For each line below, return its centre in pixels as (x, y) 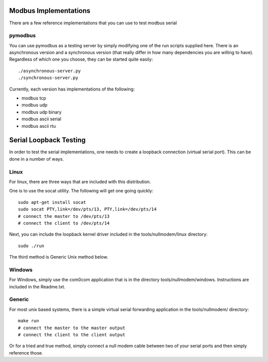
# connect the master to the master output (72, 328)
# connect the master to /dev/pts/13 (64, 216)
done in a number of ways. (36, 159)
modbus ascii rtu (39, 126)
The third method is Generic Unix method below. (59, 257)
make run (29, 321)
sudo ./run (31, 246)
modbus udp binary (42, 112)
